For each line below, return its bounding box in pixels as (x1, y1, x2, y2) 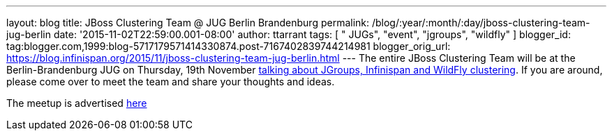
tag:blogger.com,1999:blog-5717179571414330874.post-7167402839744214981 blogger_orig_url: (6, 40, 451, 52)
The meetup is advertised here (6, 97, 147, 109)
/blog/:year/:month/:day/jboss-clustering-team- (371, 17, 590, 28)
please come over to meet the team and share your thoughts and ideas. (6, 76, 335, 87)
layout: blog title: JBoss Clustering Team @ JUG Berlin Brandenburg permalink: (6, 17, 370, 28)
